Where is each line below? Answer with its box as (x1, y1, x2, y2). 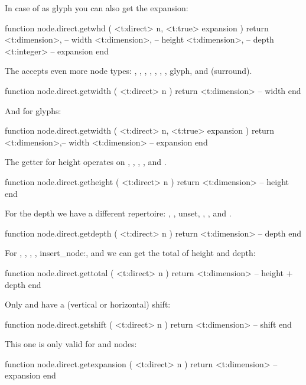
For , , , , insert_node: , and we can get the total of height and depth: (5, 247, 256, 259)
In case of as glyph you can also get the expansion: (5, 2, 188, 14)
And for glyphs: (5, 104, 61, 117)
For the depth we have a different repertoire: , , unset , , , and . (5, 207, 232, 219)
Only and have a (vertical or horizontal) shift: (5, 298, 171, 310)
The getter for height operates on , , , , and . (5, 156, 167, 168)
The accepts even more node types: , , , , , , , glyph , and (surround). (5, 64, 252, 77)
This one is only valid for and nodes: (5, 338, 137, 350)
